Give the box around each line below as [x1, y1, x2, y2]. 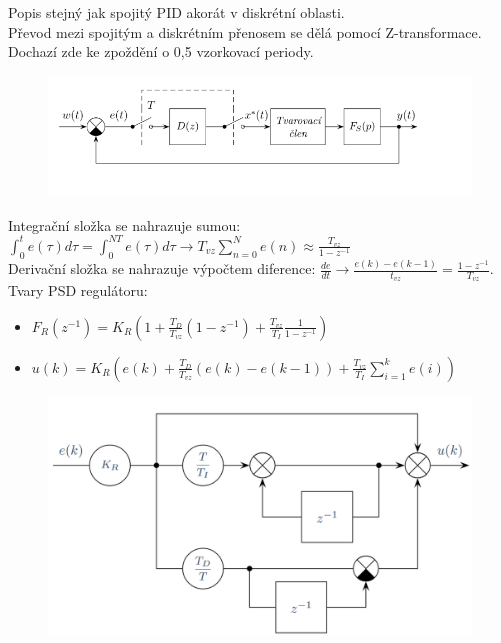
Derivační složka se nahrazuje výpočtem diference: [8, 258, 316, 279]
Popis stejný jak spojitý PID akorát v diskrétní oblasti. [8, 2, 345, 22]
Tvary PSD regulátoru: [8, 280, 148, 301]
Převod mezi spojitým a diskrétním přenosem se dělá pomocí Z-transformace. [8, 21, 482, 42]
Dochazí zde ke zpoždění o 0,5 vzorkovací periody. [8, 41, 314, 62]
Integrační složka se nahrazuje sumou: [8, 214, 241, 235]
